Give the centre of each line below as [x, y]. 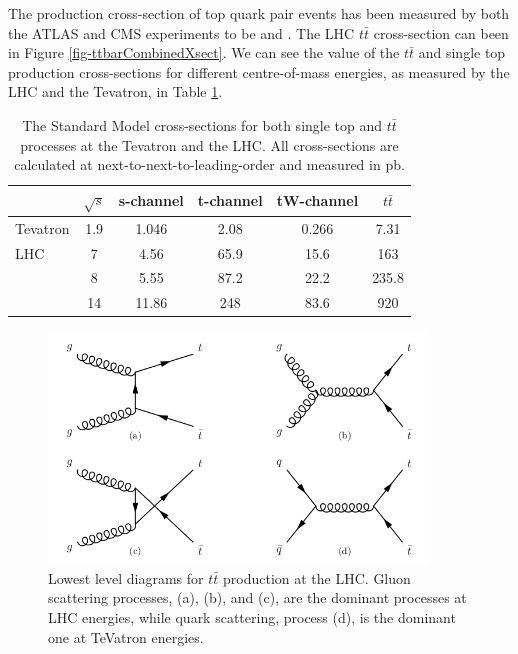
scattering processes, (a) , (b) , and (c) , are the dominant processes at [257, 597]
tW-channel [317, 200]
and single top [462, 52]
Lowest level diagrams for [126, 577]
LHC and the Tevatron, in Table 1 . [115, 91]
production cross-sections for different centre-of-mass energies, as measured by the [259, 71]
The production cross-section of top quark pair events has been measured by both [259, 13]
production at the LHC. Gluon [317, 577]
